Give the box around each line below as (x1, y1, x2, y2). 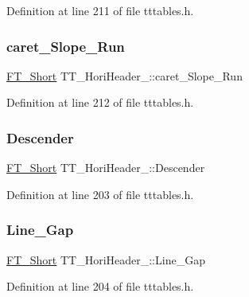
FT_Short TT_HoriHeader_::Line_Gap (6, 251, 205, 268)
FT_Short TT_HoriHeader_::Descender (6, 159, 205, 176)
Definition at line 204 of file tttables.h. (6, 278, 194, 295)
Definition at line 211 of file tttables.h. (6, 2, 194, 18)
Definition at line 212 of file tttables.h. (6, 94, 194, 111)
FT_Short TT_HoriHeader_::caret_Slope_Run (6, 67, 243, 84)
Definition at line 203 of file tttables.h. (6, 186, 194, 202)
